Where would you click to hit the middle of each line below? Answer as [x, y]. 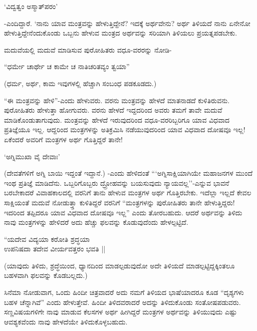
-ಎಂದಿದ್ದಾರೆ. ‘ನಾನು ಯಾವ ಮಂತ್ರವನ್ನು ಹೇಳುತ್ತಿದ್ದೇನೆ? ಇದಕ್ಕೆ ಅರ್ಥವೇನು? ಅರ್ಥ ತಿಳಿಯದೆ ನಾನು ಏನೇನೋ [127, 23]
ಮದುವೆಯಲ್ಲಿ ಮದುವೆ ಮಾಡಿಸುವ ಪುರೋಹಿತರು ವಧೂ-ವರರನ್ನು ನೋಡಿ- [88, 49]
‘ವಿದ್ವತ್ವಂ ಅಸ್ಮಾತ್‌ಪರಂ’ [31, 6]
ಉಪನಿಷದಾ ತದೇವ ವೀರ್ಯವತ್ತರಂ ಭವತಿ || [55, 249]
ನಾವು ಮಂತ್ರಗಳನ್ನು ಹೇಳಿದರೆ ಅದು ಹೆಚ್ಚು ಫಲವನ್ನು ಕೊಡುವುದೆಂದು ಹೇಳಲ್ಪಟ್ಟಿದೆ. [96, 222]
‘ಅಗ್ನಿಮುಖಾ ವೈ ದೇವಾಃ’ [32, 156]
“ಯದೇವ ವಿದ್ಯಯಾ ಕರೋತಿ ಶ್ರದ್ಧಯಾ [47, 239]
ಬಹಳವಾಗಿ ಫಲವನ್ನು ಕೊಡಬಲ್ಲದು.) [46, 275]
